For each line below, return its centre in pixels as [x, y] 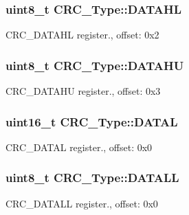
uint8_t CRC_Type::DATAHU [95, 65]
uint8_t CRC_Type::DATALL [92, 178]
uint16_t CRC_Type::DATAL [92, 121]
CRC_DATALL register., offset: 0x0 [82, 203]
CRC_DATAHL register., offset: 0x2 [82, 35]
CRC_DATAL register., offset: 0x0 [79, 147]
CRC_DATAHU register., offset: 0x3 [83, 91]
